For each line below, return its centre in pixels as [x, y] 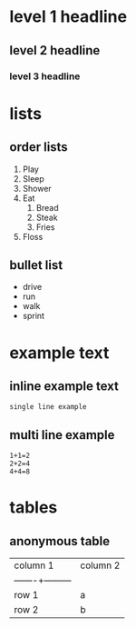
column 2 [100, 565]
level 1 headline [68, 17]
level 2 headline [55, 50]
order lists [39, 147]
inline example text [64, 386]
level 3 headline [45, 76]
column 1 [34, 565]
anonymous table [60, 541]
